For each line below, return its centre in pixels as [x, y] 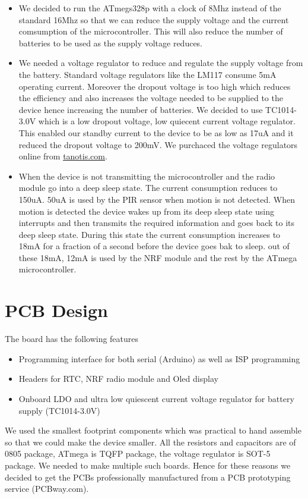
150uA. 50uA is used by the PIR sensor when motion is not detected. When [157, 199]
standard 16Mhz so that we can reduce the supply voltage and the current [154, 19]
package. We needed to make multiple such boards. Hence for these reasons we [148, 465]
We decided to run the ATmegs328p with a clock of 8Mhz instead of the [150, 8]
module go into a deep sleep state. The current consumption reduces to [148, 188]
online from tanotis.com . [63, 156]
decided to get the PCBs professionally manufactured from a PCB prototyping [148, 477]
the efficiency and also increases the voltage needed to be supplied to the [151, 98]
